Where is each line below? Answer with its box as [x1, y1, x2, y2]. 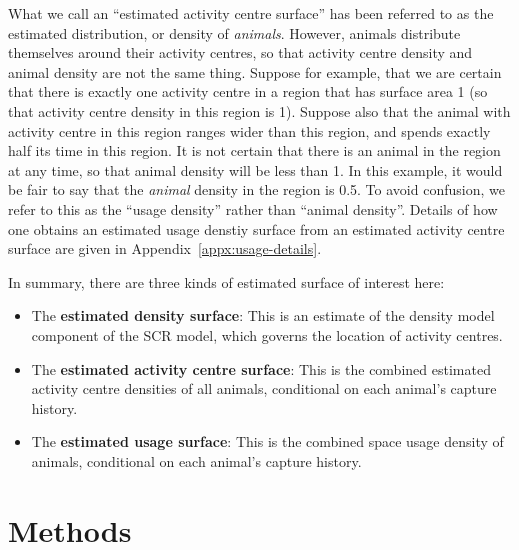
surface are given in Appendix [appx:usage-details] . [8, 238, 322, 259]
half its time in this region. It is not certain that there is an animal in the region [8, 140, 501, 161]
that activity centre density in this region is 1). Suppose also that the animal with [8, 100, 511, 121]
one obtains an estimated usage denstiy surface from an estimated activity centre [8, 218, 505, 239]
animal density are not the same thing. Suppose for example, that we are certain [8, 61, 502, 82]
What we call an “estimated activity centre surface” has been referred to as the [8, 3, 494, 23]
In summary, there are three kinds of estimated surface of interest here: [8, 271, 445, 292]
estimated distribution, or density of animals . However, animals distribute [8, 22, 461, 43]
